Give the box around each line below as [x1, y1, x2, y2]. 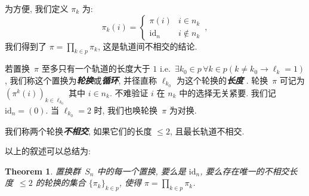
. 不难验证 [109, 86, 149, 99]
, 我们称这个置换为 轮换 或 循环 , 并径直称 [5, 73, 157, 86]
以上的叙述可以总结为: [5, 145, 91, 157]
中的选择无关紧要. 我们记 [179, 86, 276, 99]
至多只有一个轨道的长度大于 [41, 62, 150, 75]
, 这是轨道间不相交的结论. [97, 39, 197, 52]
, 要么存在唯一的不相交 [200, 164, 289, 177]
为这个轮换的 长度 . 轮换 [176, 73, 268, 86]
